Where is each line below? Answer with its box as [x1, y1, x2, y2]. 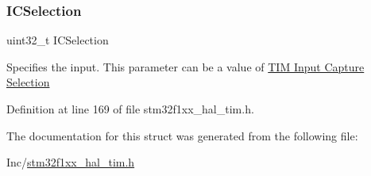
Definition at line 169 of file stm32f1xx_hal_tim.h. [6, 101, 254, 117]
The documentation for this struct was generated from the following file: [6, 127, 358, 143]
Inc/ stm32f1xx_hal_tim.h [6, 154, 135, 170]
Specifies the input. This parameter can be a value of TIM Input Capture [6, 58, 365, 75]
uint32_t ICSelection [6, 32, 109, 48]
